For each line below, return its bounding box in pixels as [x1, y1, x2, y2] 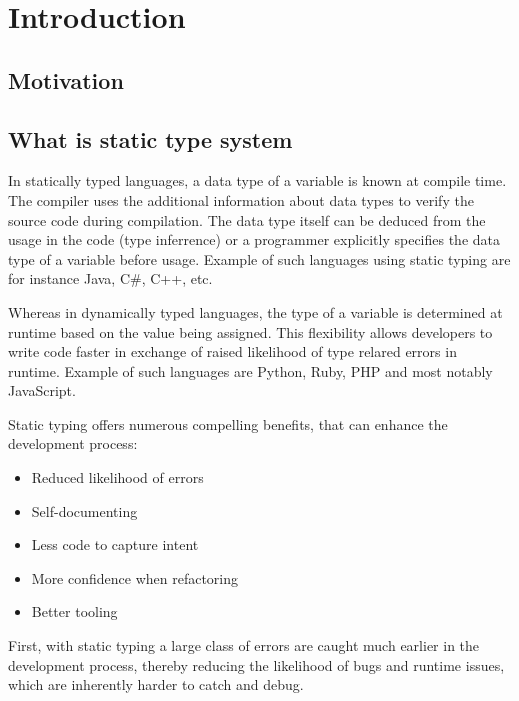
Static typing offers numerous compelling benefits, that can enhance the [8, 413, 448, 434]
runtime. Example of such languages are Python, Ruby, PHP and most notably [8, 360, 493, 381]
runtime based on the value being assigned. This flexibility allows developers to [8, 321, 493, 342]
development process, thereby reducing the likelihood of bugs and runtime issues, [8, 654, 505, 675]
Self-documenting [31, 500, 138, 521]
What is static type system [8, 123, 293, 154]
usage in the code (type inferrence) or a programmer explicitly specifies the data [8, 229, 500, 250]
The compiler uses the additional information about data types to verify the [8, 189, 474, 210]
